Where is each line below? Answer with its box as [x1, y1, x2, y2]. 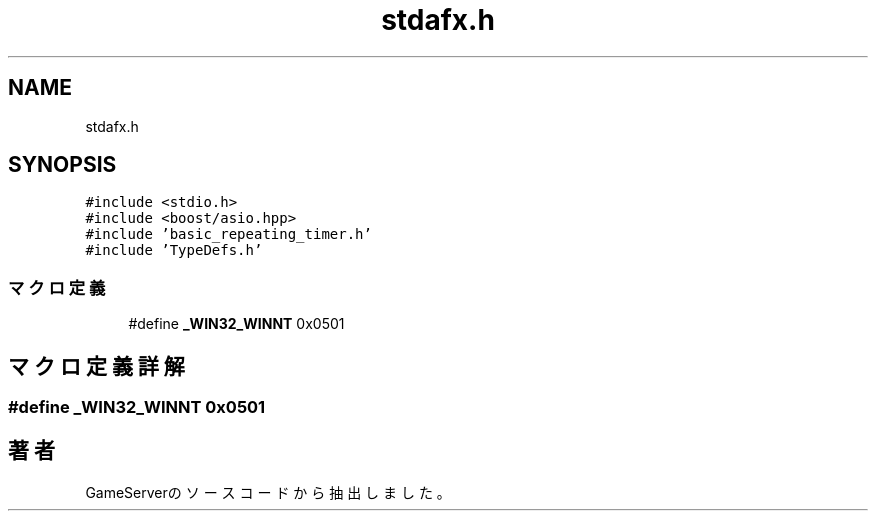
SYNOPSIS [8, 152, 117, 178]
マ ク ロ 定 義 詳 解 [8, 353, 185, 379]
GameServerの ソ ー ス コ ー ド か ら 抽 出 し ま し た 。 [85, 483, 451, 501]
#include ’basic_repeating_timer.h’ [85, 226, 372, 243]
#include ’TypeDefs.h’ [85, 242, 263, 259]
